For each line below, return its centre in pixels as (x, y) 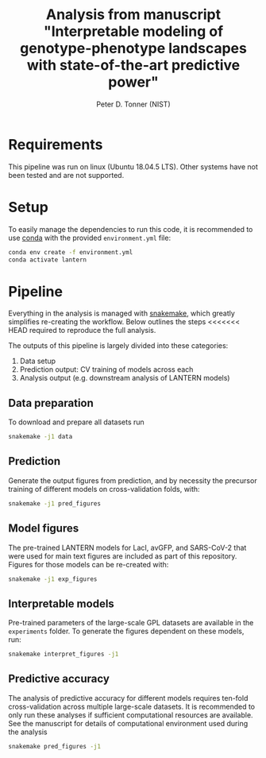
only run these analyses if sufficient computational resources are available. (131, 715)
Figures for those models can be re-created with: (89, 564)
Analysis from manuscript (133, 15)
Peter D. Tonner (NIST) (133, 104)
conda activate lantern (48, 260)
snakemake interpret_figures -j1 (64, 654)
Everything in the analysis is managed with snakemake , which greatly (122, 313)
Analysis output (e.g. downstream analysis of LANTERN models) (125, 378)
